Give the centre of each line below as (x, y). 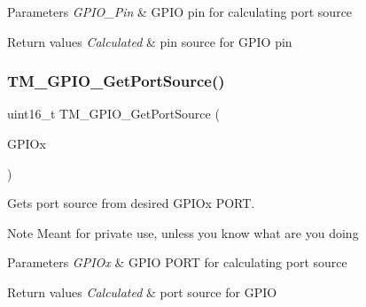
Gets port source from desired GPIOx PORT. (131, 203)
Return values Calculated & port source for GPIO (142, 292)
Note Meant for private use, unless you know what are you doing (183, 232)
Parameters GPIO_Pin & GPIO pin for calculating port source (180, 12)
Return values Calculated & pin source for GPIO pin (150, 41)
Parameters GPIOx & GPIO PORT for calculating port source (177, 262)
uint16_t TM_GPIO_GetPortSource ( (113, 114)
